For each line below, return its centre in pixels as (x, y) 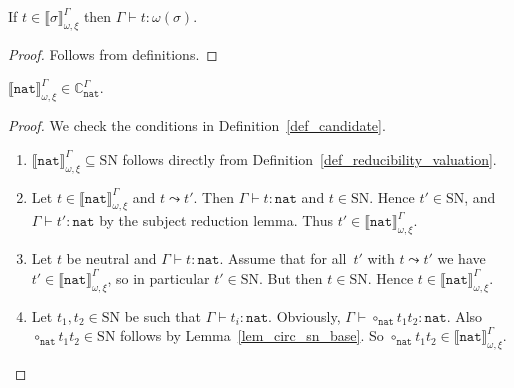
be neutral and (111, 258)
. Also (464, 315)
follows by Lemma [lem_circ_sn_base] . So (252, 335)
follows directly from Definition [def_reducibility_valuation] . (309, 158)
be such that (162, 315)
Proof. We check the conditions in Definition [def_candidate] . (197, 125)
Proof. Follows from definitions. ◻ (113, 53)
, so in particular (158, 277)
